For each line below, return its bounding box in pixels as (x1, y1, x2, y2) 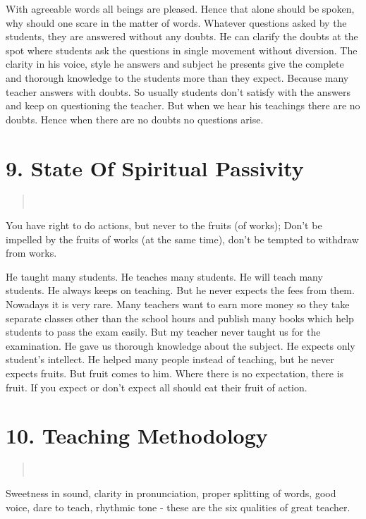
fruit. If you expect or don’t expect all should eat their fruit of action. (6, 379, 307, 394)
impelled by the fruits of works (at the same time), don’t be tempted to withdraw (6, 231, 359, 246)
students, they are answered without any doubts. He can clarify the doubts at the (6, 29, 358, 44)
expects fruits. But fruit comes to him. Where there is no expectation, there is (6, 366, 344, 380)
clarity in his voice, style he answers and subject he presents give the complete (6, 56, 344, 71)
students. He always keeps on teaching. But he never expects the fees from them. (6, 283, 355, 298)
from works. (6, 245, 57, 260)
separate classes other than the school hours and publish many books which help (6, 310, 354, 325)
